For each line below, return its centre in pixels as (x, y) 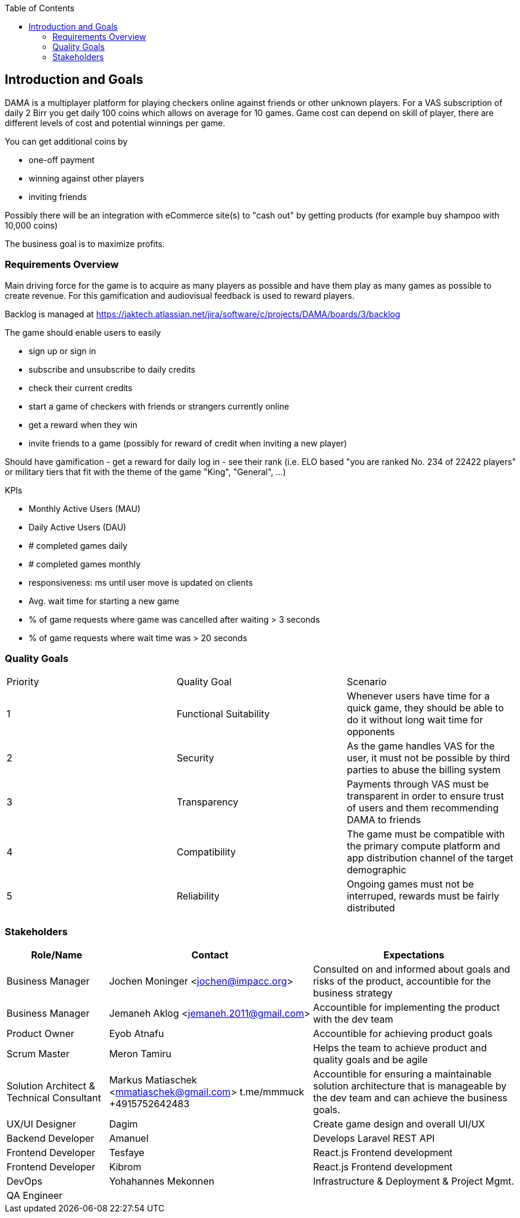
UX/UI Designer (42, 1124)
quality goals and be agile (370, 1060)
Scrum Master (38, 1054)
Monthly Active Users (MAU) (84, 508)
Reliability (198, 896)
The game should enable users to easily (83, 332)
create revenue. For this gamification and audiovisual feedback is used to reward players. (180, 295)
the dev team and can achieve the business (410, 1098)
